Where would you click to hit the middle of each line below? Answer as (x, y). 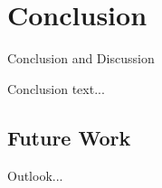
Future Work (69, 137)
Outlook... (35, 175)
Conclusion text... (56, 88)
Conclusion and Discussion (81, 58)
